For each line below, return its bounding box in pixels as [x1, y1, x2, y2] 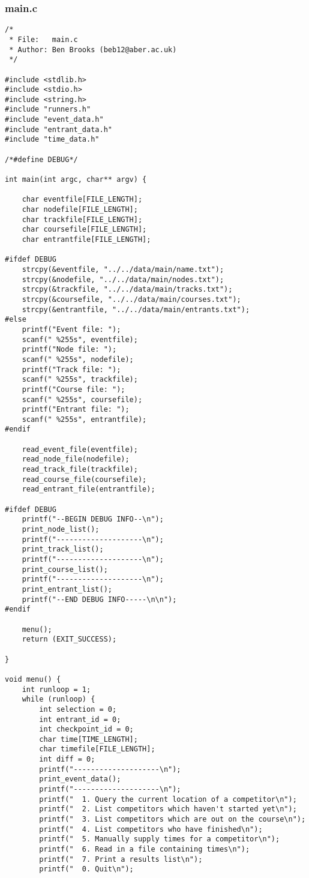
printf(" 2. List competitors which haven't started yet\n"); [39, 805, 297, 814]
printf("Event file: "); [22, 325, 121, 334]
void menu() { [5, 675, 61, 684]
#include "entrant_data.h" [5, 125, 112, 134]
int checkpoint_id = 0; [39, 725, 134, 734]
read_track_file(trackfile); [22, 465, 138, 474]
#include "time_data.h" [5, 135, 100, 144]
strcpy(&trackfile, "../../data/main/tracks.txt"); [22, 285, 233, 294]
